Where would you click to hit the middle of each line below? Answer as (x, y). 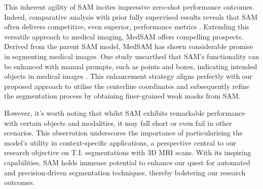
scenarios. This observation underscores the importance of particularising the (123, 133)
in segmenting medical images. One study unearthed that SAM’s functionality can (132, 56)
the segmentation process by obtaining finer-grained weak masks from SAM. (122, 96)
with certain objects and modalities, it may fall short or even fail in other (118, 123)
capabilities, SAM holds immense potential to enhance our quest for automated (127, 162)
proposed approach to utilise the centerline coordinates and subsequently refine (127, 86)
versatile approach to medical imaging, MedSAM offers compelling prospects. (124, 36)
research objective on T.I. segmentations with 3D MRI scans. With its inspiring (128, 152)
